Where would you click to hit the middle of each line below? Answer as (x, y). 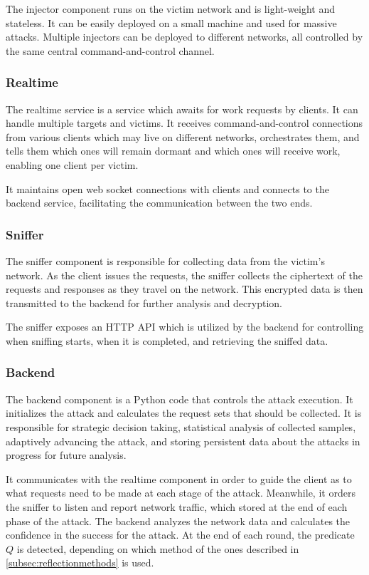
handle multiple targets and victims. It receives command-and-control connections (184, 123)
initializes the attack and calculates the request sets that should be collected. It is (184, 413)
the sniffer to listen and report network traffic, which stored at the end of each (177, 506)
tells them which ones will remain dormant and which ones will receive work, (173, 151)
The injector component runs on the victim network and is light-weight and (171, 9)
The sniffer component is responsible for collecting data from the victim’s (165, 260)
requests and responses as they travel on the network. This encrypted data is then (184, 289)
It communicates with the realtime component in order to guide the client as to (179, 478)
